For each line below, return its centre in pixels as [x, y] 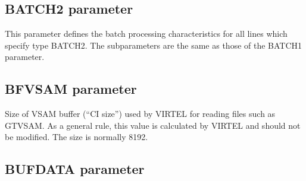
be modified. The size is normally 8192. [76, 137]
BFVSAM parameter [71, 89]
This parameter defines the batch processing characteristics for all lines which [146, 34]
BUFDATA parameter [75, 169]
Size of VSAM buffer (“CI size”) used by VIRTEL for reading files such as [140, 114]
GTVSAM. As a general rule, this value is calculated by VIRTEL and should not [153, 125]
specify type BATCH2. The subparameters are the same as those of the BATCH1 [154, 45]
